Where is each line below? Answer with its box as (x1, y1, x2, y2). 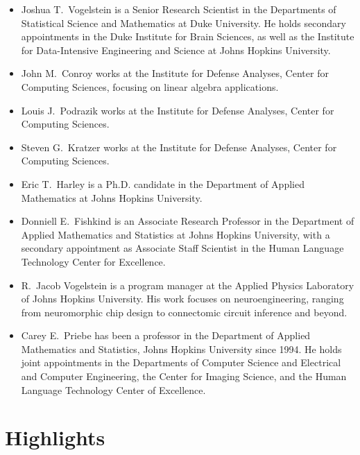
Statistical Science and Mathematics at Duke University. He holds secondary (21, 15, 346, 30)
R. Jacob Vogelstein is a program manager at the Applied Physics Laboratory (21, 277, 354, 292)
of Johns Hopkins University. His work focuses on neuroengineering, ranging (21, 291, 344, 306)
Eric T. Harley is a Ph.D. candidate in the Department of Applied (21, 176, 305, 191)
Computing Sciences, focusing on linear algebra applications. (21, 79, 279, 94)
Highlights (5, 423, 105, 452)
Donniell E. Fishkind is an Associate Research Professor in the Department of (21, 214, 354, 228)
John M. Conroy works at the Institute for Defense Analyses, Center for (21, 66, 329, 80)
